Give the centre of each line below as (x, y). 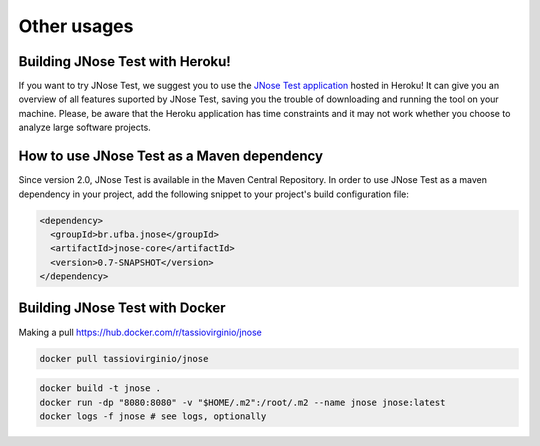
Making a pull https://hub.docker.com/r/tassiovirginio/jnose (140, 332)
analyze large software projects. (85, 127)
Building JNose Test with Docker (122, 308)
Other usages (76, 26)
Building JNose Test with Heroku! (125, 61)
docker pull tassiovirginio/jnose (124, 358)
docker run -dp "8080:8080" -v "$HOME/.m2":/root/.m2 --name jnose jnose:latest (242, 402)
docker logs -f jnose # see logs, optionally (153, 416)
